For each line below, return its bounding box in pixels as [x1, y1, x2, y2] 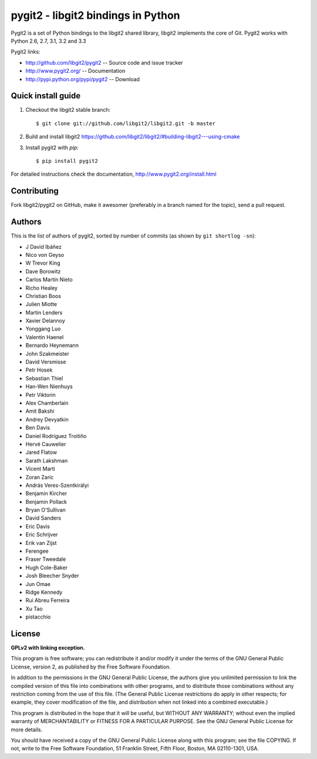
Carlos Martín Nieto [25, 276, 73, 283]
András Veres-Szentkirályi [25, 482, 89, 489]
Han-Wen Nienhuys [25, 383, 73, 390]
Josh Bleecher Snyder [25, 572, 79, 579]
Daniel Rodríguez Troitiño [25, 432, 87, 439]
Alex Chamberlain [25, 399, 69, 406]
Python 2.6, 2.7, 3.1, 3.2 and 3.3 [11, 37, 86, 44]
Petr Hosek [25, 366, 53, 373]
